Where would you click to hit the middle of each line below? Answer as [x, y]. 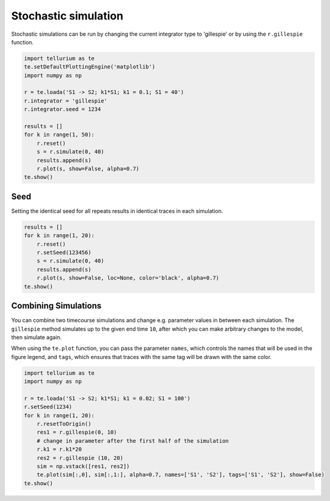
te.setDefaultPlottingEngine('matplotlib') [90, 67]
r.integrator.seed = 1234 [62, 109]
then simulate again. [36, 337]
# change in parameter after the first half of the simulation [133, 441]
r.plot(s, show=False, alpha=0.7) [88, 169]
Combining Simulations [56, 306]
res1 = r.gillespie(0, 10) [77, 432]
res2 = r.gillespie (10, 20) [80, 458]
